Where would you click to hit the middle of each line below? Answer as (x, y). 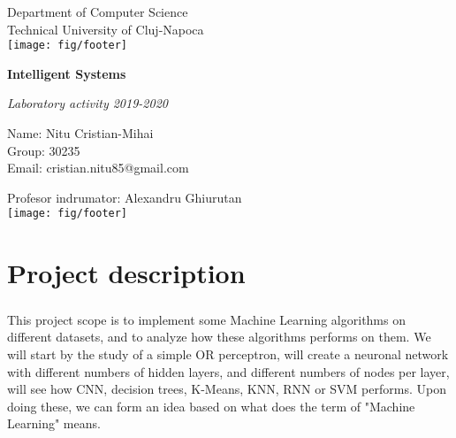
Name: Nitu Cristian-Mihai (80, 133)
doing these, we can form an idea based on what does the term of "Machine (211, 406)
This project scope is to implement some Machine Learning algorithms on (206, 319)
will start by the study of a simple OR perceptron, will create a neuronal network (228, 354)
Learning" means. (54, 423)
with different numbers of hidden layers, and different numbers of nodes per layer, (228, 371)
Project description (126, 273)
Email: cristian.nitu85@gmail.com (98, 168)
